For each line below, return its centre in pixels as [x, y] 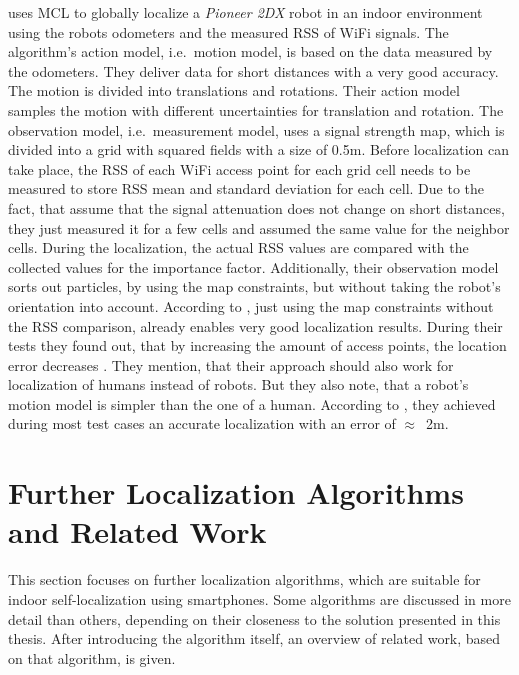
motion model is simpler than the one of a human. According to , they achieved [252, 403]
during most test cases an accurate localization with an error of [202, 423]
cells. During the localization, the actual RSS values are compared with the [238, 247]
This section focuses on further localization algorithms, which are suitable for [244, 579]
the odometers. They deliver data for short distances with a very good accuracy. [253, 70]
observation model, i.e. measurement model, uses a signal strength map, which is [256, 129]
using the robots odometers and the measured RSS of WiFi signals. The [228, 31]
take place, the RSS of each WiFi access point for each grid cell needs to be [239, 168]
